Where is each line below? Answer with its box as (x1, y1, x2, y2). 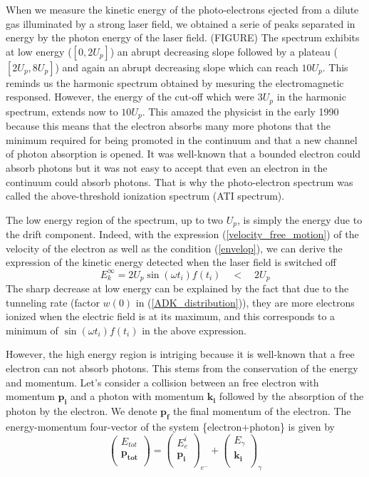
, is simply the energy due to (237, 212, 363, 227)
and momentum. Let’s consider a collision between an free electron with (6, 374, 319, 389)
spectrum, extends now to (6, 103, 118, 118)
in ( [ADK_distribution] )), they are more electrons (135, 294, 355, 309)
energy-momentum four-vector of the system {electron (6, 419, 242, 434)
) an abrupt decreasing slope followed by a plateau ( (110, 43, 338, 58)
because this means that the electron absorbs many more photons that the (6, 118, 331, 133)
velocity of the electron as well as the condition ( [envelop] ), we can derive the (6, 240, 343, 255)
